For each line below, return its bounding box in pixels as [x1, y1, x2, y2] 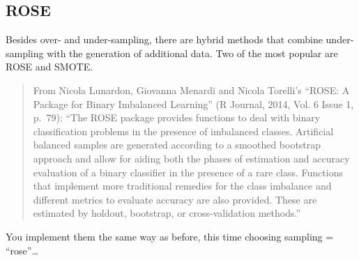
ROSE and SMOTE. [6, 59, 93, 74]
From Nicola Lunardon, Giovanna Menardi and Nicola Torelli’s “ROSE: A [33, 82, 350, 97]
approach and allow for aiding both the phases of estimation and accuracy [33, 151, 350, 165]
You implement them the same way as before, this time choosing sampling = [6, 229, 334, 243]
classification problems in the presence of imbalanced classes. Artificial [33, 123, 334, 138]
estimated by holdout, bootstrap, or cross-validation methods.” [33, 206, 300, 220]
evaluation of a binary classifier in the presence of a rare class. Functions [33, 165, 343, 179]
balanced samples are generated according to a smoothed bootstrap [33, 137, 321, 152]
